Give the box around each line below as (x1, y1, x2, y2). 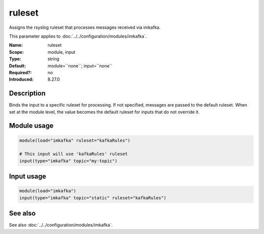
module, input (47, 49, 76, 55)
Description (9, 89, 46, 98)
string (47, 56, 60, 62)
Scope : (9, 49, 24, 55)
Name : (9, 42, 23, 48)
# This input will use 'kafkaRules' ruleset (19, 151, 128, 157)
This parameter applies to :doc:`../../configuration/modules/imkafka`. (9, 33, 147, 39)
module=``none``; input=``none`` (47, 63, 112, 68)
